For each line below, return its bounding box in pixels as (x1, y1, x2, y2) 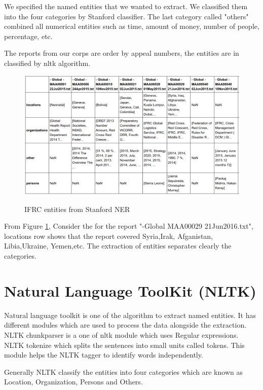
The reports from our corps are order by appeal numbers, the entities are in (4, 48, 239, 58)
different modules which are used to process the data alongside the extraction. (4, 320, 247, 330)
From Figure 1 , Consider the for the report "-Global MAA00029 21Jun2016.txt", (4, 221, 253, 231)
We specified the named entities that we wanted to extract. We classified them (4, 1, 248, 11)
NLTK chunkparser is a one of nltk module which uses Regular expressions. (4, 329, 239, 340)
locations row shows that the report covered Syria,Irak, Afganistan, (4, 230, 213, 241)
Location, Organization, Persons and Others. (4, 376, 143, 387)
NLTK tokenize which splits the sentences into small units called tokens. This (4, 339, 245, 350)
